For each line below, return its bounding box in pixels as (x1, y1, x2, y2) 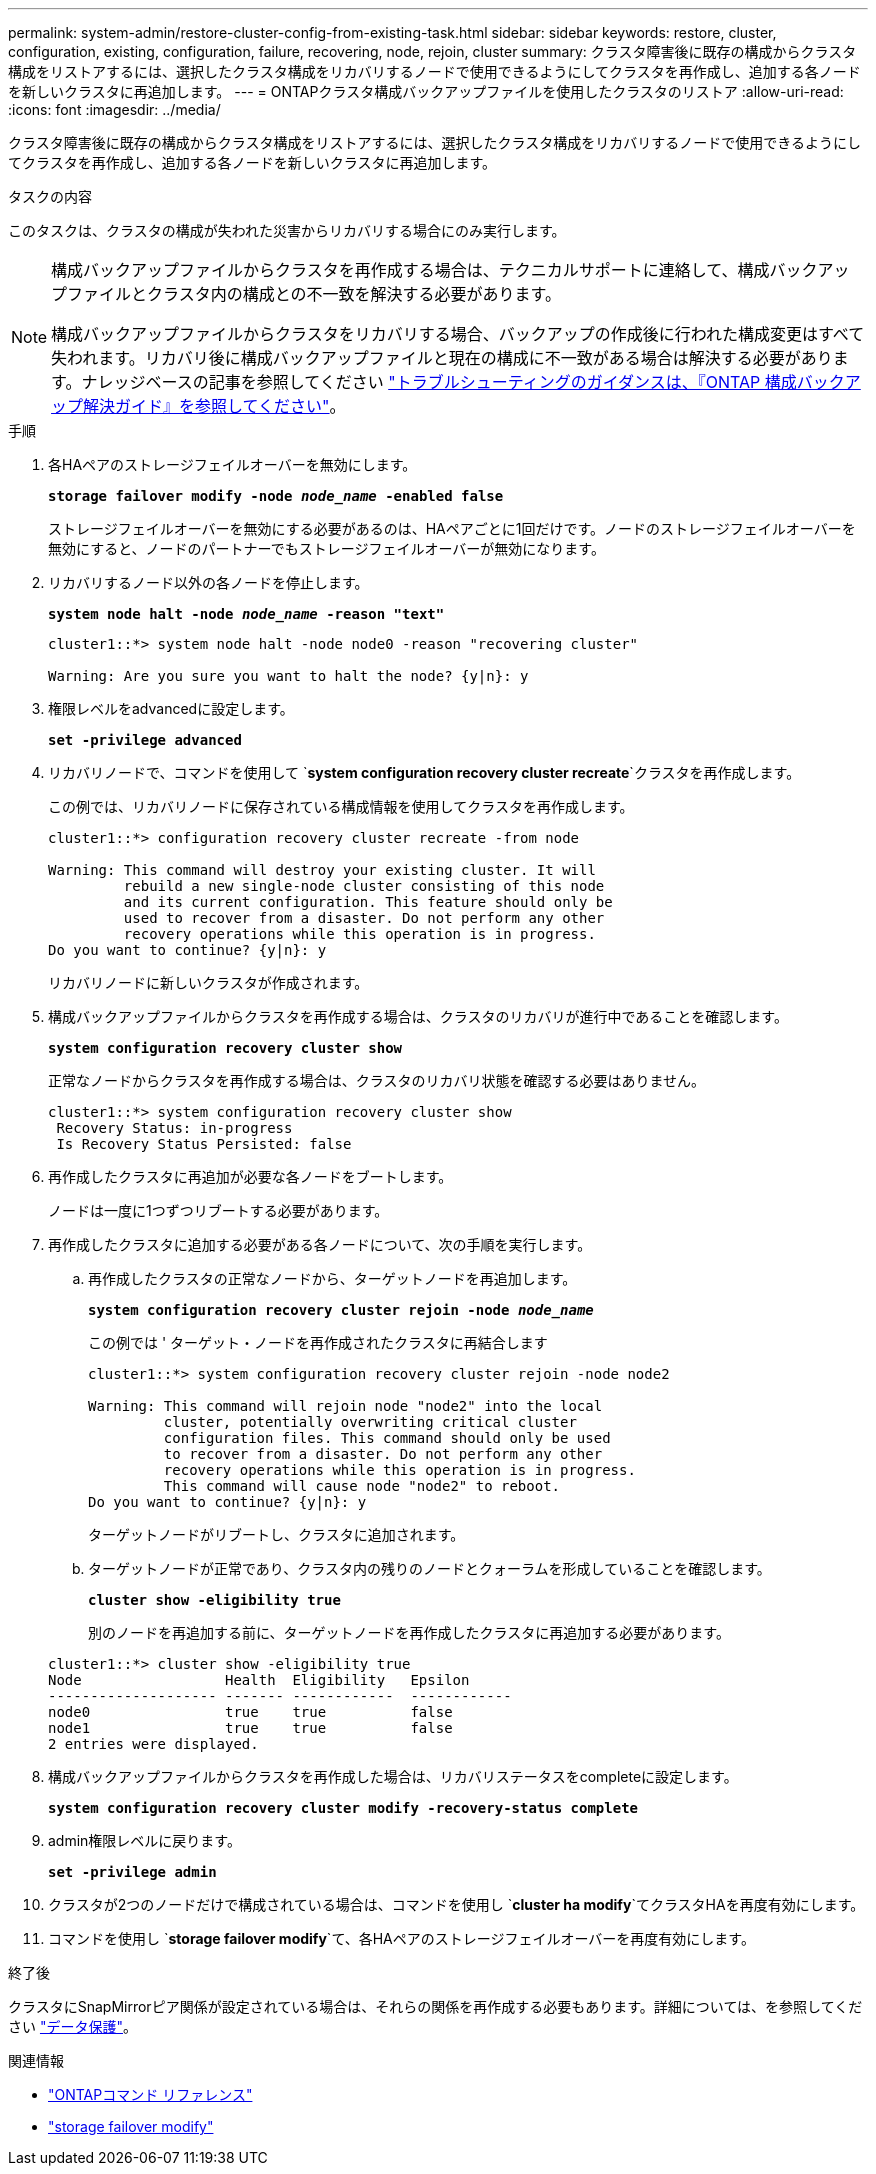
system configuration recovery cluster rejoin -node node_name (88, 1302, 594, 1318)
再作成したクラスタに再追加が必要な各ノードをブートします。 (48, 1168, 453, 1185)
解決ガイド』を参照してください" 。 (83, 396, 346, 416)
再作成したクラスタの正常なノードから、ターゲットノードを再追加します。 (88, 1270, 577, 1287)
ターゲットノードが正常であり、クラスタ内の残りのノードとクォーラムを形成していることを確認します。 (88, 1560, 771, 1577)
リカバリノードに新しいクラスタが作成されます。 (48, 974, 369, 991)
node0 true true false (48, 1704, 453, 1720)
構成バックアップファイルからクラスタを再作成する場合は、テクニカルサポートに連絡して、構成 (51, 260, 770, 280)
